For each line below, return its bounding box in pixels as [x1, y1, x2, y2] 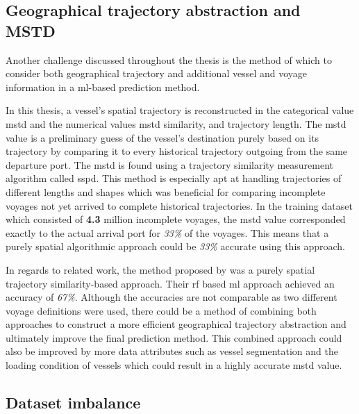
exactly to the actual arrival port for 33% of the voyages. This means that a [6, 225, 329, 240]
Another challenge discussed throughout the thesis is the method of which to [6, 52, 332, 67]
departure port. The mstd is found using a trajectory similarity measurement [6, 157, 334, 172]
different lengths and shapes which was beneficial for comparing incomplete [6, 184, 326, 199]
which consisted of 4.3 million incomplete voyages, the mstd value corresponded [6, 212, 346, 226]
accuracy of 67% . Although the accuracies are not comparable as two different [6, 290, 337, 304]
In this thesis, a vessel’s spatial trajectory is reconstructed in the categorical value [6, 103, 354, 117]
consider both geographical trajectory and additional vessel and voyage [6, 66, 308, 81]
